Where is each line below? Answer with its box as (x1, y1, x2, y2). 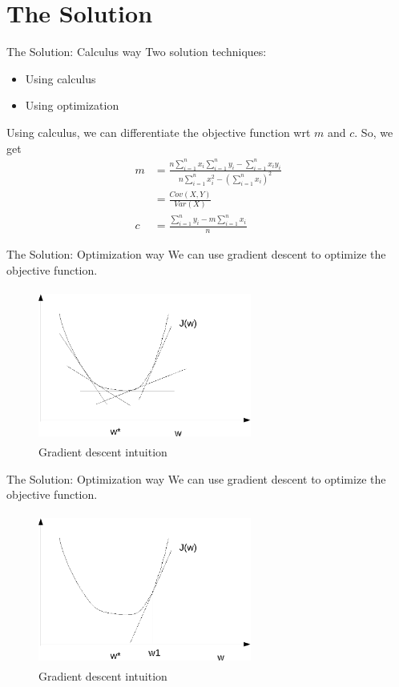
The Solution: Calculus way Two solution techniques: (6, 43, 267, 60)
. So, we (354, 123, 393, 140)
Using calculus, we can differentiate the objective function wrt (6, 123, 311, 140)
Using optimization (25, 97, 119, 114)
